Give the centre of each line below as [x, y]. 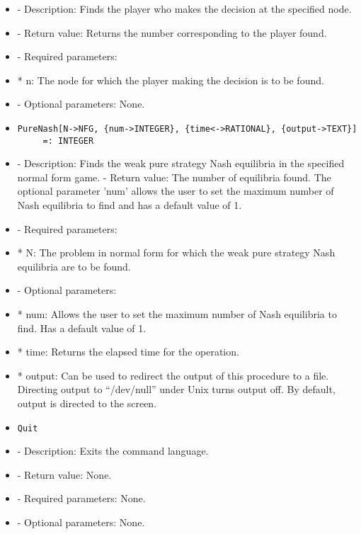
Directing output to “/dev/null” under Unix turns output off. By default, [176, 389]
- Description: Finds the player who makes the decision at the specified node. [184, 8]
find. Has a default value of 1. [82, 328]
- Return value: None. [64, 474]
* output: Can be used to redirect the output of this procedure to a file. [173, 375]
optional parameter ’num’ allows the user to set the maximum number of [176, 191]
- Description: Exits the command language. [113, 451]
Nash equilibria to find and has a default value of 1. [130, 205]
